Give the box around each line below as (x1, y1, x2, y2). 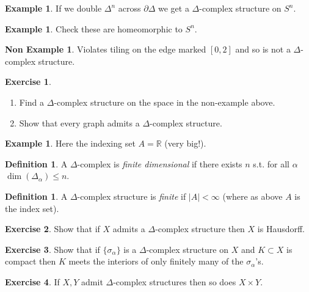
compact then (5, 255, 56, 268)
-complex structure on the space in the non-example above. (54, 95, 275, 108)
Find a (19, 95, 45, 108)
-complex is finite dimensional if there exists (77, 157, 242, 170)
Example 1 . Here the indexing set (5, 137, 136, 150)
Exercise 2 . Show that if (5, 222, 100, 235)
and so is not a (235, 43, 291, 56)
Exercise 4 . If (5, 275, 60, 288)
